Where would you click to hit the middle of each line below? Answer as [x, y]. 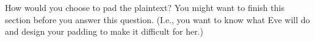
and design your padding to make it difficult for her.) [104, 31]
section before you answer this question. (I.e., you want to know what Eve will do [157, 19]
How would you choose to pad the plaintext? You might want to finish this [145, 7]
